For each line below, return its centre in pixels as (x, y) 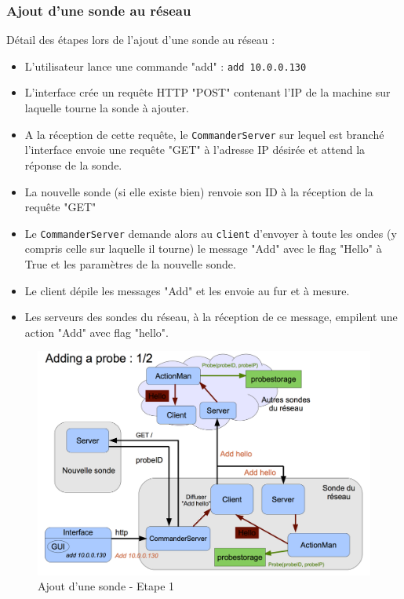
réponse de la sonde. (73, 164)
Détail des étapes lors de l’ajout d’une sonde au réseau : (141, 40)
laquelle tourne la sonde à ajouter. (107, 108)
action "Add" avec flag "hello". (96, 332)
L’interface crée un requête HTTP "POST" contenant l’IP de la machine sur (207, 92)
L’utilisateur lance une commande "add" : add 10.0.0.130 (166, 66)
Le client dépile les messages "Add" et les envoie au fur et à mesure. (187, 290)
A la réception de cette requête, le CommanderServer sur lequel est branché (204, 134)
